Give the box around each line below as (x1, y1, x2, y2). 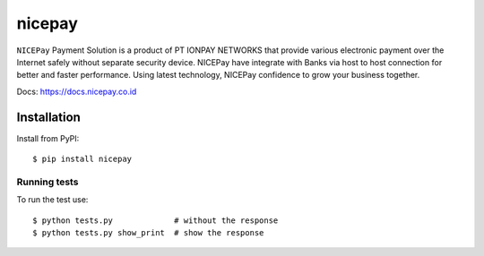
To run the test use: (16, 194, 89, 205)
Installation (16, 109, 81, 124)
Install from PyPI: (16, 132, 80, 143)
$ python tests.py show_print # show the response (32, 227, 264, 237)
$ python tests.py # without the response (32, 215, 279, 226)
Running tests (16, 175, 79, 188)
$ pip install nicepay (32, 154, 133, 165)
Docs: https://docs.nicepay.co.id (16, 86, 137, 97)
